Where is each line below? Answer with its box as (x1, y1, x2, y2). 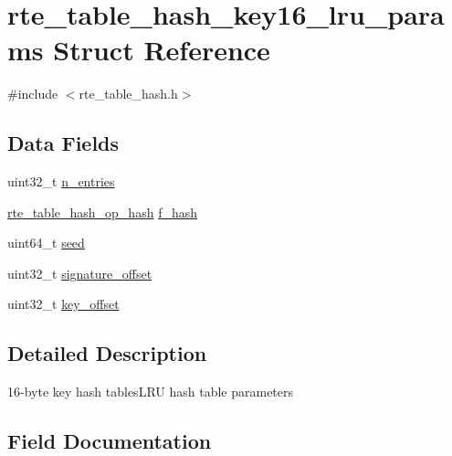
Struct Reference (53, 31, 270, 69)
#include (7, 84, 58, 103)
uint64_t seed (7, 233, 85, 252)
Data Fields (7, 129, 120, 157)
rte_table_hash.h (79, 84, 178, 103)
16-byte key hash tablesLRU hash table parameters (7, 382, 294, 401)
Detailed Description (7, 339, 207, 367)
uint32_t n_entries (7, 172, 115, 191)
